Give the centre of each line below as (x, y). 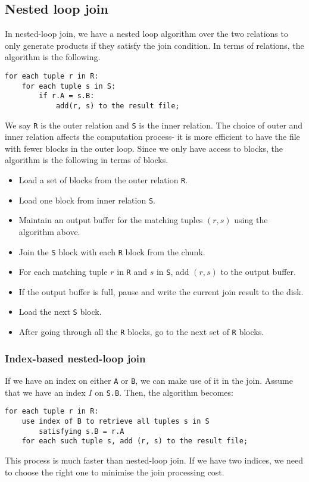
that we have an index (45, 392)
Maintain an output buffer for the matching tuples (111, 220)
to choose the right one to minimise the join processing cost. (115, 472)
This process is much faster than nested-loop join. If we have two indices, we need (154, 460)
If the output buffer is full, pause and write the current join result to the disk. (161, 291)
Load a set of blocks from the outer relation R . (103, 180)
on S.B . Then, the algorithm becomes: (164, 392)
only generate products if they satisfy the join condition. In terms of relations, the (154, 45)
